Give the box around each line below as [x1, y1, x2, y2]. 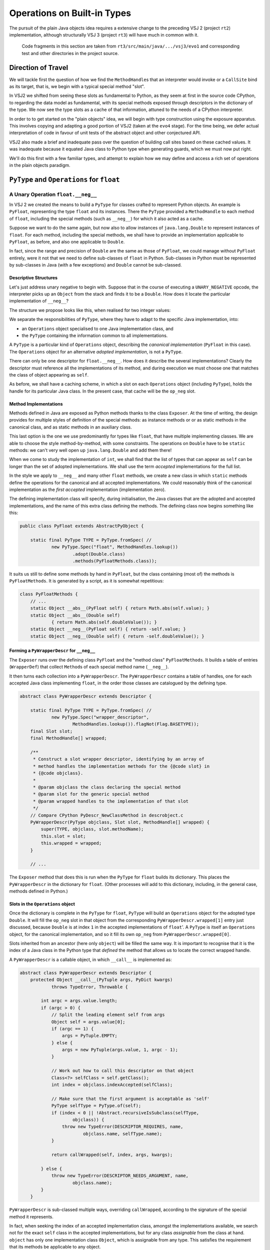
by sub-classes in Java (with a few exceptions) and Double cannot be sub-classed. [9, 262, 182, 268]
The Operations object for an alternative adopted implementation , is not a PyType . [9, 348, 182, 354]
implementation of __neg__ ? [9, 298, 69, 304]
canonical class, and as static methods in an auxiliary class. [9, 424, 132, 430]
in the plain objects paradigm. [9, 162, 70, 168]
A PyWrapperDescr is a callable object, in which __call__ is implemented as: [9, 956, 172, 962]
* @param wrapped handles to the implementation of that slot [32, 798, 189, 804]
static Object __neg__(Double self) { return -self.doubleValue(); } [30, 633, 204, 639]
